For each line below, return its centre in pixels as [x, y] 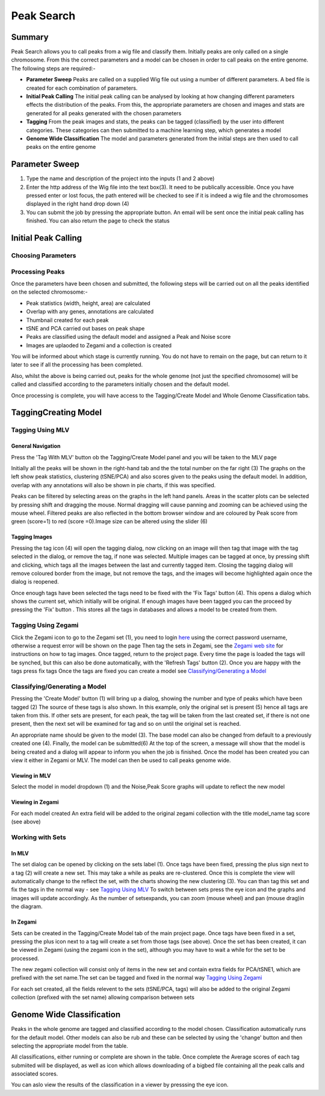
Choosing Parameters [44, 255]
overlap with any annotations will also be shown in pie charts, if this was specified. [113, 485]
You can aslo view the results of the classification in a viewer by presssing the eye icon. [120, 1085]
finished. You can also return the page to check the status [98, 221]
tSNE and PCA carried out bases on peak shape [85, 328]
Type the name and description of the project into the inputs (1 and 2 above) [120, 178]
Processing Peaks [38, 271]
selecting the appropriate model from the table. [70, 1045]
